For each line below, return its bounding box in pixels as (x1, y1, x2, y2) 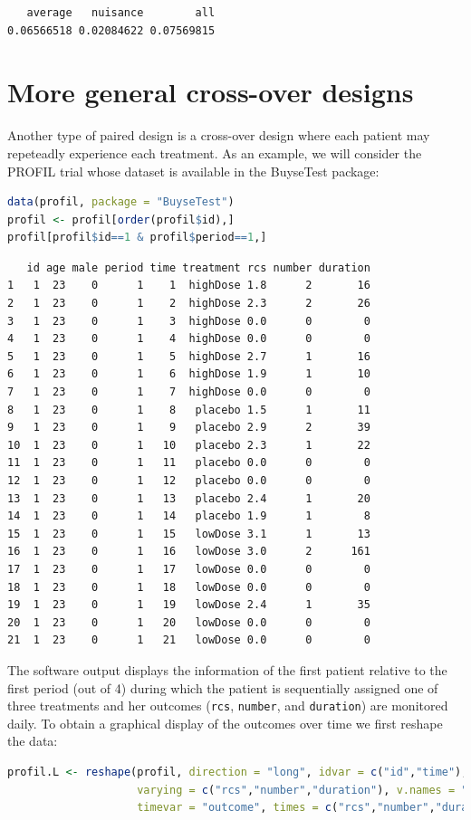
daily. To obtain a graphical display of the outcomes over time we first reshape (7, 713, 443, 732)
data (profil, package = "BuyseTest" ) (7, 195, 235, 209)
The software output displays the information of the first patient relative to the (7, 660, 447, 679)
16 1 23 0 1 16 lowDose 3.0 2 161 (7, 545, 370, 558)
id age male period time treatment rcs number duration (26, 261, 370, 274)
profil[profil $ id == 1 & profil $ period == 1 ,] (7, 231, 267, 244)
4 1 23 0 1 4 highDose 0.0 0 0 (7, 332, 370, 346)
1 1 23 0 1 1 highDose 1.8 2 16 (7, 279, 370, 292)
